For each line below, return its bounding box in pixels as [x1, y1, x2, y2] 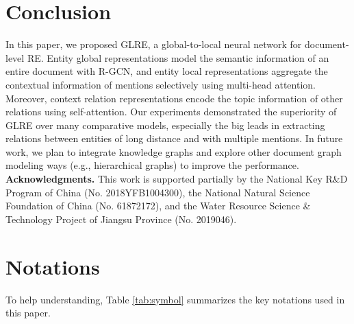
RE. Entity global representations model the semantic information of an [27, 50, 329, 65]
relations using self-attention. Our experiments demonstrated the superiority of [5, 104, 337, 119]
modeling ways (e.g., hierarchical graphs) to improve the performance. [5, 158, 299, 172]
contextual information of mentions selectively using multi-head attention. [5, 77, 316, 91]
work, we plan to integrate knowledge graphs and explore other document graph [5, 144, 342, 159]
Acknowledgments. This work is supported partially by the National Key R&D [5, 172, 348, 186]
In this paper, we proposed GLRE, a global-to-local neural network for [5, 37, 302, 51]
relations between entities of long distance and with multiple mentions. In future [5, 131, 343, 146]
